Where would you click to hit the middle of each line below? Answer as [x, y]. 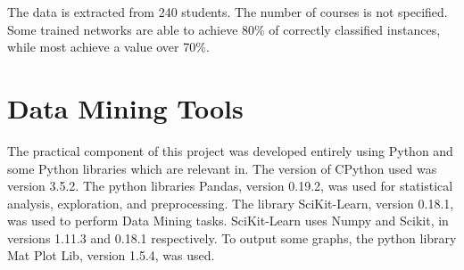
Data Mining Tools [125, 107]
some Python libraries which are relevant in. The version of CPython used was [222, 168]
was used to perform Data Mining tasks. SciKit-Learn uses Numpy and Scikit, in [228, 221]
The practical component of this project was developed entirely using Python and [230, 150]
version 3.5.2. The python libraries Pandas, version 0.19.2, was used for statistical [230, 186]
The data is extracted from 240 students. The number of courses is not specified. [228, 12]
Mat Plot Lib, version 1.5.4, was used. [111, 255]
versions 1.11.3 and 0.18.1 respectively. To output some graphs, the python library [232, 237]
